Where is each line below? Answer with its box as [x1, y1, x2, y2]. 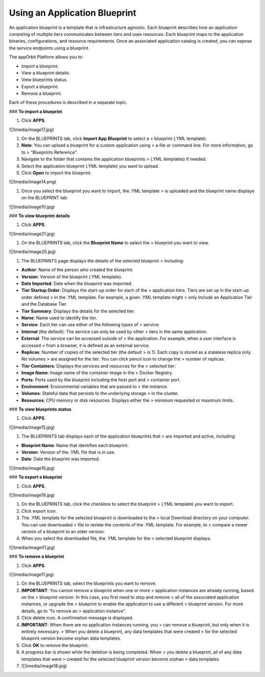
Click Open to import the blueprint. [21, 170, 92, 176]
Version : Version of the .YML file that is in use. [21, 449, 115, 455]
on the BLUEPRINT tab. [21, 195, 68, 201]
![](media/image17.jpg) [9, 127, 54, 132]
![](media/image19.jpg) [9, 492, 55, 498]
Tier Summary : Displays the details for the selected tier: [21, 308, 135, 314]
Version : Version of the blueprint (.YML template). [21, 274, 123, 280]
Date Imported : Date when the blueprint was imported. [21, 281, 132, 286]
